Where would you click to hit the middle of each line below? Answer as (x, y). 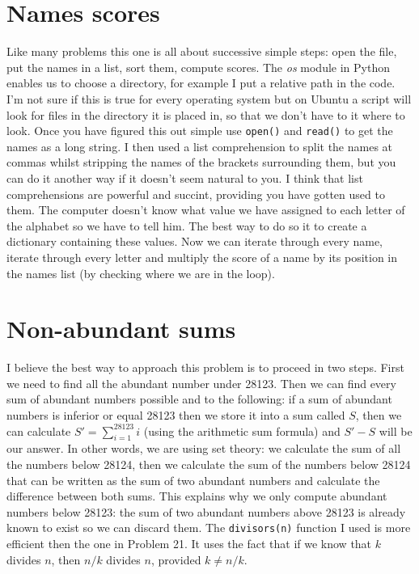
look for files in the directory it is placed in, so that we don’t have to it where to (206, 114)
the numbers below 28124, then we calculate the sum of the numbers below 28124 (209, 464)
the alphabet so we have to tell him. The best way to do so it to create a (187, 225)
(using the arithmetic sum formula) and (242, 430)
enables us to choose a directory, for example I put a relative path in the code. (201, 83)
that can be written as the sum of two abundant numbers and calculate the (193, 480)
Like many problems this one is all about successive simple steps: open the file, (202, 51)
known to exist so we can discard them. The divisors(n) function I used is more (209, 528)
